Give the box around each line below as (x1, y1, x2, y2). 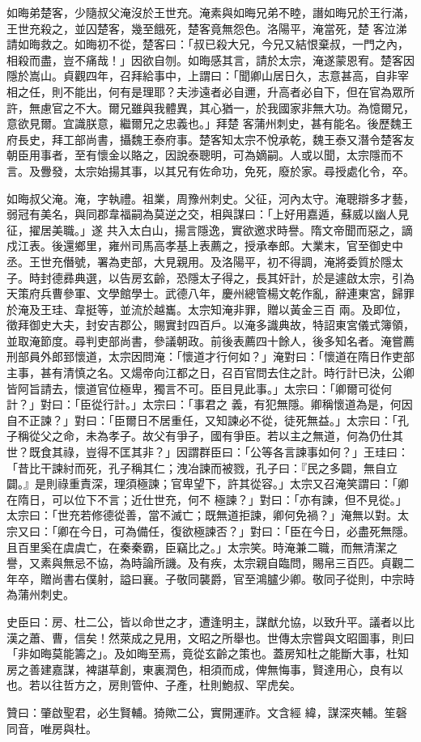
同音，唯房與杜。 (6, 719, 97, 736)
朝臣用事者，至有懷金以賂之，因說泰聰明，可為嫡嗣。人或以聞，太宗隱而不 (6, 146, 403, 163)
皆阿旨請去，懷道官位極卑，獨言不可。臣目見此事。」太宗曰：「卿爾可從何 (6, 379, 392, 396)
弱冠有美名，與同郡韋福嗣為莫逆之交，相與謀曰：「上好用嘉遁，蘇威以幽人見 (6, 206, 409, 223)
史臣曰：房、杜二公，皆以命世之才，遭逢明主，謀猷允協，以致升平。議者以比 (6, 613, 415, 630)
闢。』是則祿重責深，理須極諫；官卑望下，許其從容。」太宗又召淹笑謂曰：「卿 (6, 475, 409, 492)
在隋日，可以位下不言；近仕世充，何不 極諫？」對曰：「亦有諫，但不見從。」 (6, 490, 407, 507)
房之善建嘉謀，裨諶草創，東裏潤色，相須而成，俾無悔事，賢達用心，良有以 (6, 660, 403, 677)
